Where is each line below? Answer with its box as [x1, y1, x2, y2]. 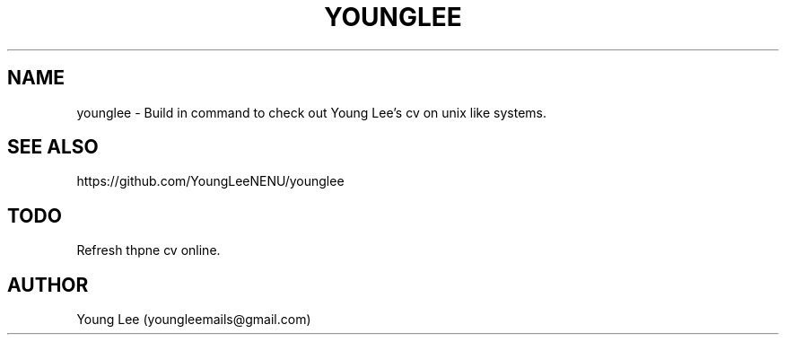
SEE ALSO [7, 136, 99, 159]
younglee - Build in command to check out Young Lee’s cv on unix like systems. [76, 104, 547, 120]
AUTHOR [7, 273, 89, 296]
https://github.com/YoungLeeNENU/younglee [76, 173, 345, 189]
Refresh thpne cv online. [76, 242, 221, 259]
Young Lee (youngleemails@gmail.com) [76, 311, 311, 328]
